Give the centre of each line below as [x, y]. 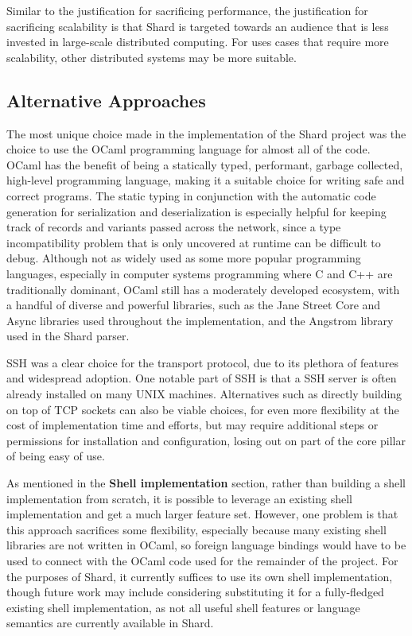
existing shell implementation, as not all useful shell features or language [183, 607]
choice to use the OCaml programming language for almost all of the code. [189, 149]
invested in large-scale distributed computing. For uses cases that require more [198, 42]
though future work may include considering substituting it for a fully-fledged [195, 592]
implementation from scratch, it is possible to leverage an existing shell [179, 498]
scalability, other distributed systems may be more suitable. [152, 57]
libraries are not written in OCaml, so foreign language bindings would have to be [206, 545]
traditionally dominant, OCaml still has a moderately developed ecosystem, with [203, 289]
